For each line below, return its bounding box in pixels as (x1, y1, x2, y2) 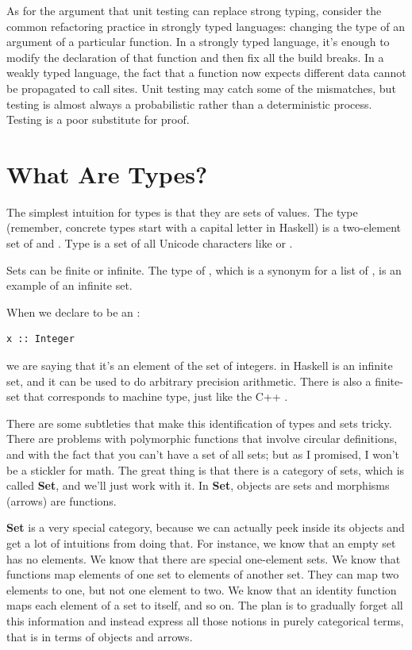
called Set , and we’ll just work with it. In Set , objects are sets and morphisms (6, 477, 390, 494)
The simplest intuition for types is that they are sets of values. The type (6, 203, 358, 220)
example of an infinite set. (6, 277, 133, 294)
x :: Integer (6, 333, 75, 345)
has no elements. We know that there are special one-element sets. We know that (6, 550, 401, 567)
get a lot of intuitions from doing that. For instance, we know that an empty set (6, 534, 396, 551)
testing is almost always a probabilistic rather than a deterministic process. (6, 95, 372, 112)
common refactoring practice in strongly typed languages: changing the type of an (6, 17, 405, 34)
